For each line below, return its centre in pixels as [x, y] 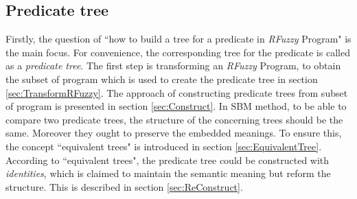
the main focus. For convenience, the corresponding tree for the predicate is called [178, 52]
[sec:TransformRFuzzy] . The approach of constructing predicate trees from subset [177, 92]
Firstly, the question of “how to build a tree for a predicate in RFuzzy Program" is [178, 39]
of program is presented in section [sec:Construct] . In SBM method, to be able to [176, 106]
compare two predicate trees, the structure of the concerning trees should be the [174, 119]
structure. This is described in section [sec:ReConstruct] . [124, 186]
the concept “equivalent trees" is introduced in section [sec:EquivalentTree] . [164, 146]
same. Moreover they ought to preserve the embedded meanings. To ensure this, [174, 133]
